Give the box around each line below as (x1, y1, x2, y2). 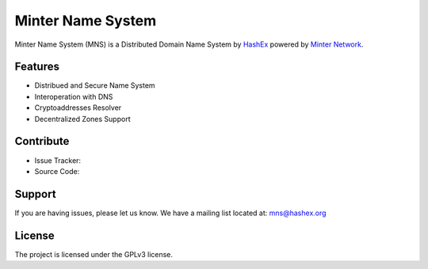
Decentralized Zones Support (34, 114, 131, 123)
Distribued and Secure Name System (34, 81, 155, 90)
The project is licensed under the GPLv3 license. (14, 249, 174, 259)
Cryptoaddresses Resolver (34, 103, 122, 112)
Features (14, 60, 59, 74)
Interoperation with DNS (34, 92, 113, 101)
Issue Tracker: (34, 155, 82, 165)
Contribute (14, 134, 70, 148)
